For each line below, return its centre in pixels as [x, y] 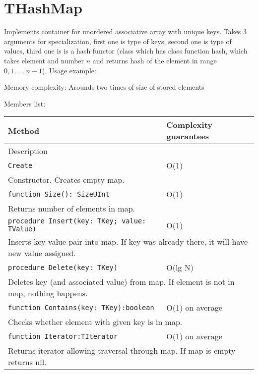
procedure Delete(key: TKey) [63, 267]
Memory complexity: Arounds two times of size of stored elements [104, 87]
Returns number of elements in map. [72, 209]
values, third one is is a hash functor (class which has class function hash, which [126, 51]
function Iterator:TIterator [63, 336]
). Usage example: [69, 70]
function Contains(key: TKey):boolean [81, 307]
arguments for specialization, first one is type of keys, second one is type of [118, 41]
